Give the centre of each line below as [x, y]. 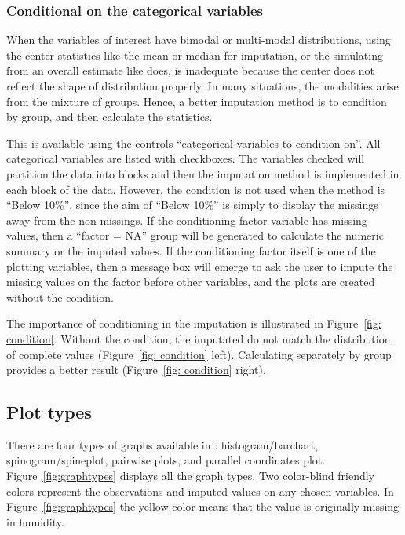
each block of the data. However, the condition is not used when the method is [196, 189]
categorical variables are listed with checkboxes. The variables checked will [186, 158]
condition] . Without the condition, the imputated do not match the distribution [199, 338]
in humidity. [35, 521]
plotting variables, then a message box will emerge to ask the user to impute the [200, 266]
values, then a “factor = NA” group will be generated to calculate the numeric [195, 235]
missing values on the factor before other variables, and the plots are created [191, 282]
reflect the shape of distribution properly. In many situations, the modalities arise [202, 86]
